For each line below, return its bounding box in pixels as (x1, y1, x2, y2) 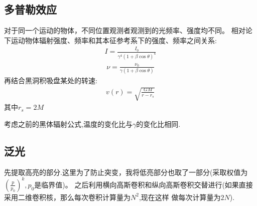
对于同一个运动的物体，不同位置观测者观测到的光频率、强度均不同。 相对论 (4, 25, 252, 36)
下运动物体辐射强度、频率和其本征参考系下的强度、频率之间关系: (4, 35, 217, 45)
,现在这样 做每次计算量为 (139, 191, 221, 202)
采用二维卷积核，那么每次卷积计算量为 (4, 191, 131, 202)
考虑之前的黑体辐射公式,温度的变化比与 (4, 118, 133, 129)
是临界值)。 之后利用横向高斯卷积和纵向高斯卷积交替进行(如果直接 (34, 179, 253, 189)
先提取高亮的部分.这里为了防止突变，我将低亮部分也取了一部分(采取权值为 (4, 166, 248, 177)
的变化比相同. (136, 118, 181, 129)
